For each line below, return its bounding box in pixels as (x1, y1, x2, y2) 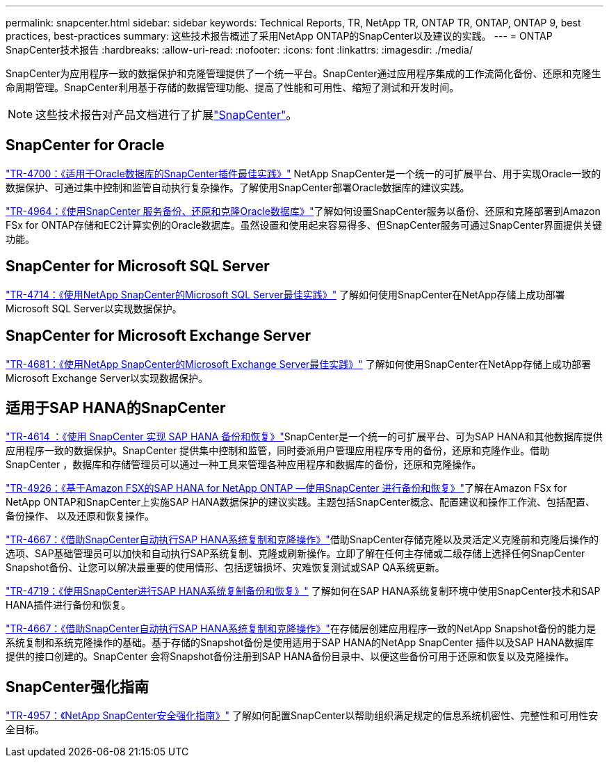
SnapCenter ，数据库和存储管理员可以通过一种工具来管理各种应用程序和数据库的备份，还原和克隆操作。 (6, 458, 482, 471)
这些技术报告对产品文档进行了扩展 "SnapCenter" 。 (35, 108, 298, 122)
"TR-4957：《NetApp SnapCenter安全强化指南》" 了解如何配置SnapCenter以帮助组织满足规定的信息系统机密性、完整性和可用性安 (6, 709, 599, 722)
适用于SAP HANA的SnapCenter (6, 399, 226, 417)
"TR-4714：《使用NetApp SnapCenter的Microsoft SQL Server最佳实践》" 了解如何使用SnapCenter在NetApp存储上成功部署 (6, 288, 565, 300)
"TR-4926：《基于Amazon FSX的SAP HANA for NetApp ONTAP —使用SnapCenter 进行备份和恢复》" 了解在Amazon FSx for (6, 482, 567, 495)
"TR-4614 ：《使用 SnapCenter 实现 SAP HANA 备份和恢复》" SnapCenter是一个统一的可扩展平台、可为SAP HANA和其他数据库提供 (6, 431, 603, 443)
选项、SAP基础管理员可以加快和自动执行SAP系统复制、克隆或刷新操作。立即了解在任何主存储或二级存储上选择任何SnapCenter (6, 547, 585, 560)
